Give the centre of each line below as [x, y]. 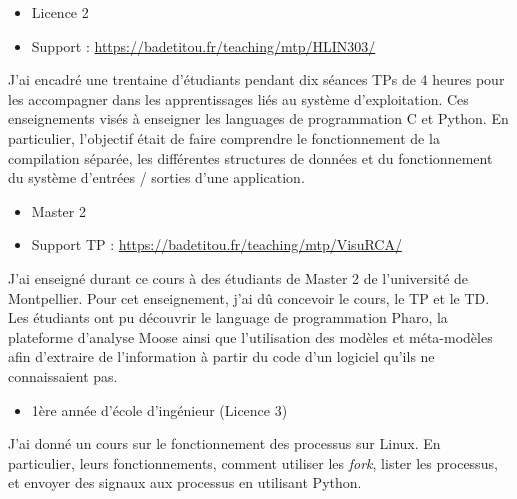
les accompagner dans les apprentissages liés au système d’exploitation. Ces [238, 98]
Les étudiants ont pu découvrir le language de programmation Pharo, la [228, 317]
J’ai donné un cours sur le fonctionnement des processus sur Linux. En [224, 443]
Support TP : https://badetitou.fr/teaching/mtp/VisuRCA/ [216, 244]
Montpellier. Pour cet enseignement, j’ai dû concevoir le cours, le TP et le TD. [249, 297]
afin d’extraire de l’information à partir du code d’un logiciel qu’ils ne [221, 356]
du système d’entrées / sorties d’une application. [156, 177]
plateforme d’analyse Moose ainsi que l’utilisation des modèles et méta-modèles [250, 336]
